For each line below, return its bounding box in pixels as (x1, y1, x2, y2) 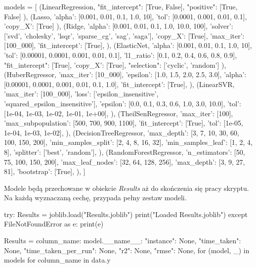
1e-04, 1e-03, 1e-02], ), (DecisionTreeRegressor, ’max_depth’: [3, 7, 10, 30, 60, (4, 127, 239, 137)
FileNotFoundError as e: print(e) (4, 219, 104, 229)
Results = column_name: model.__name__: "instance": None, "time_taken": (4, 235, 241, 246)
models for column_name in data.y (4, 255, 111, 265)
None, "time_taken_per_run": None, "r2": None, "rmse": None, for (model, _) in (4, 245, 250, 255)
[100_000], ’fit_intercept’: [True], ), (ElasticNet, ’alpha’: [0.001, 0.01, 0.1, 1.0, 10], (4, 40, 252, 50)
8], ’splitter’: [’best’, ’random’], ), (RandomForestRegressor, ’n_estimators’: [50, (4, 146, 245, 157)
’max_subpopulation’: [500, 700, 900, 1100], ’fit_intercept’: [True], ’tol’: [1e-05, (4, 118, 244, 128)
